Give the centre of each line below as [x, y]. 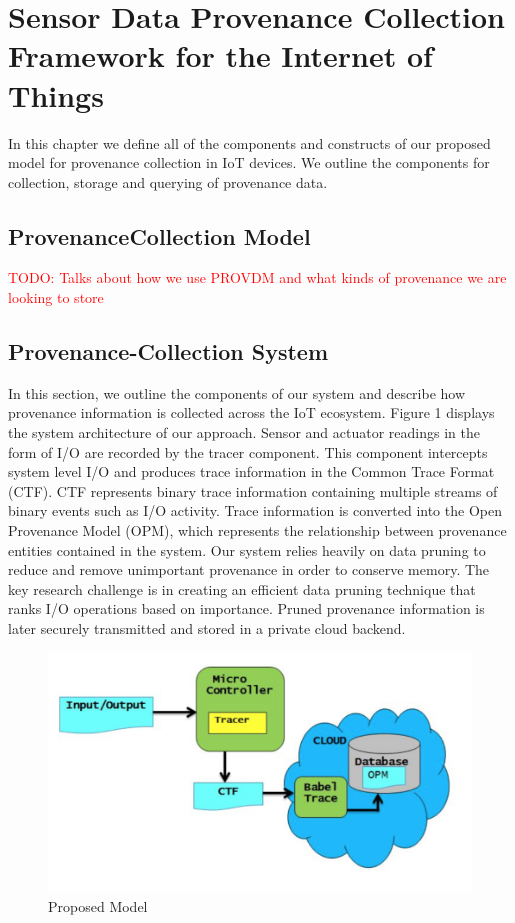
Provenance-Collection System [168, 351]
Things [56, 94]
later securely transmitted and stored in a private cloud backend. [207, 628]
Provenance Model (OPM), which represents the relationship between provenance [257, 530]
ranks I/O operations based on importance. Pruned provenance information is [246, 608]
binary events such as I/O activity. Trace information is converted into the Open [255, 510]
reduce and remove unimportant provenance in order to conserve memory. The [249, 569]
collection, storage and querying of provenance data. [168, 181]
